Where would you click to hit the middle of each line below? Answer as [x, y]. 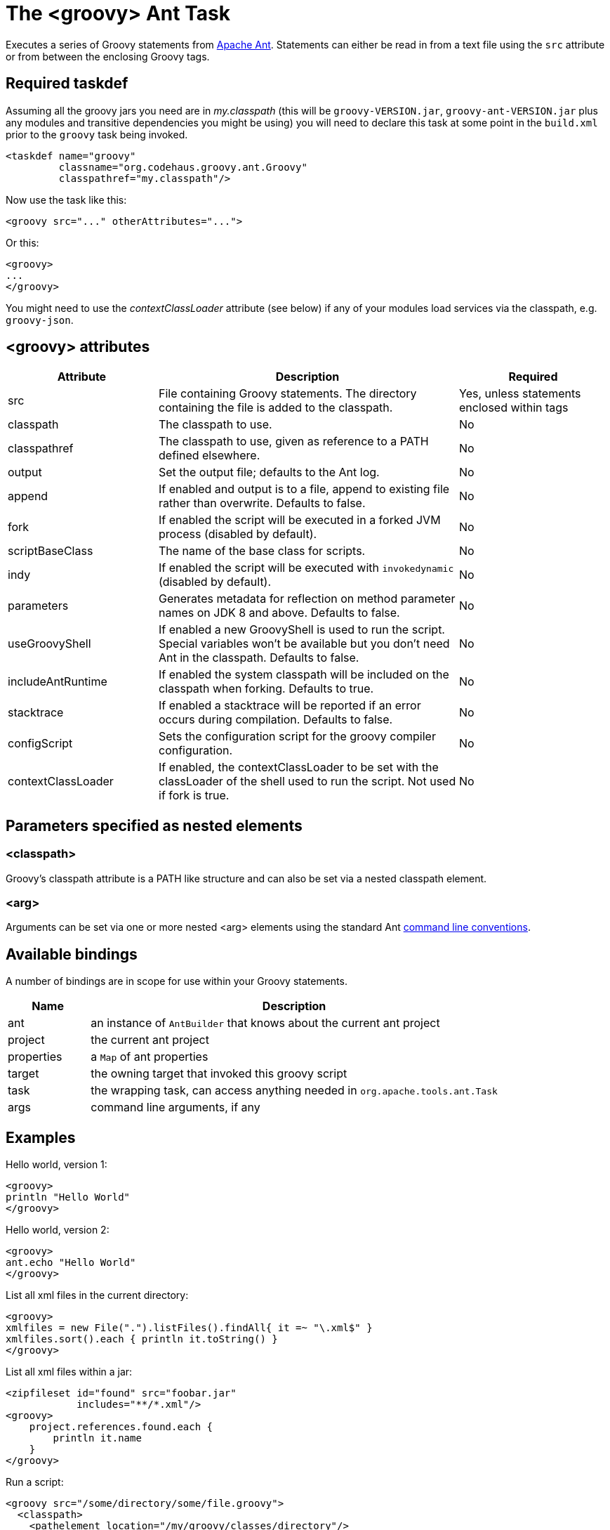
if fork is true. [194, 796]
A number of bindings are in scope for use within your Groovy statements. [177, 981]
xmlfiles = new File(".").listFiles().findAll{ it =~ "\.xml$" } [189, 1328]
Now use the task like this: [66, 200]
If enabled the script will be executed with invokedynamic [306, 568]
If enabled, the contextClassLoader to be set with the [299, 767]
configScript [40, 744]
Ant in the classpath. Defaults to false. [259, 658]
